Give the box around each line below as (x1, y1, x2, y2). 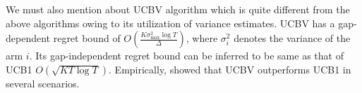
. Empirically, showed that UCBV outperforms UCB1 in (109, 62, 351, 76)
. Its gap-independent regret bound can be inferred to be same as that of (29, 48, 344, 63)
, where (186, 31, 218, 45)
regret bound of (53, 31, 121, 45)
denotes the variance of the (234, 31, 351, 45)
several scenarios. (6, 76, 80, 90)
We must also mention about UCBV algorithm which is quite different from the (6, 2, 350, 16)
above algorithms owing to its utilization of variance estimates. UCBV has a (6, 15, 335, 30)
